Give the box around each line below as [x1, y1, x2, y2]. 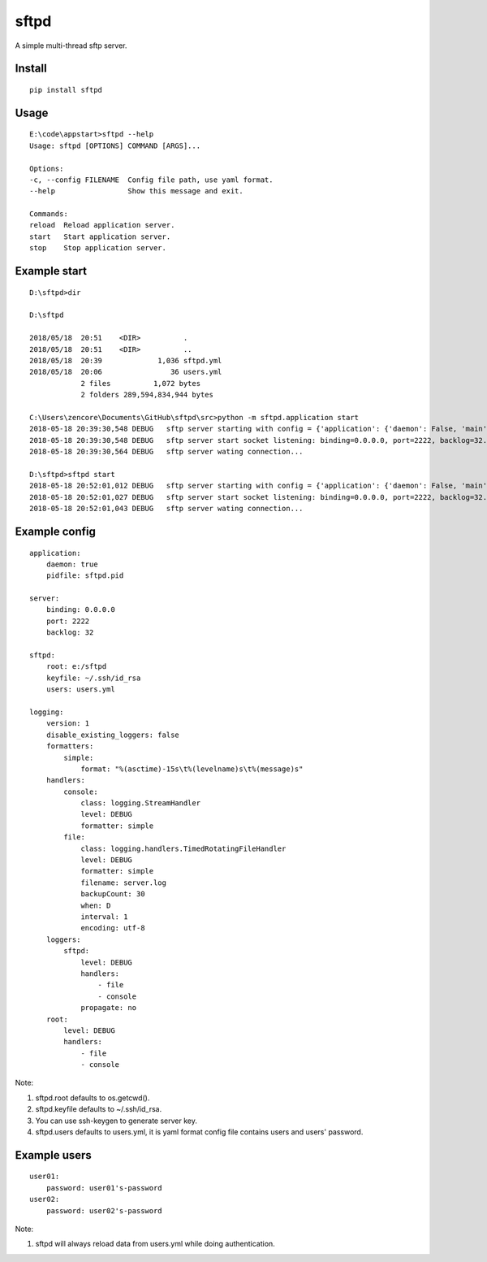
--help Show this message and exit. [29, 187, 243, 196]
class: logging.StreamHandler [80, 799, 201, 808]
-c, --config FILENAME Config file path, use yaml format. [29, 175, 274, 184]
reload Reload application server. [29, 220, 175, 230]
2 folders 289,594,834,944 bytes [80, 390, 214, 400]
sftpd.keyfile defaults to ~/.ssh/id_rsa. [35, 1104, 162, 1114]
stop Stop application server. [29, 244, 166, 253]
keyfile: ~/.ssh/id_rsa [45, 673, 141, 683]
